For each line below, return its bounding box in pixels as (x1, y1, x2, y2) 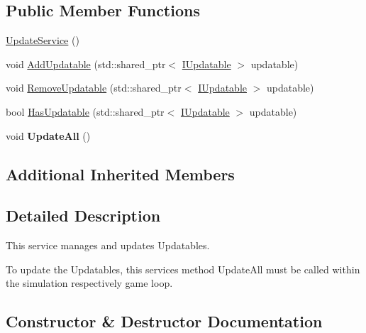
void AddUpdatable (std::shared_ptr (6, 56, 166, 71)
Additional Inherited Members (6, 163, 235, 185)
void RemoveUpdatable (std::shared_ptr (6, 80, 182, 95)
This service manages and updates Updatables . (6, 238, 210, 253)
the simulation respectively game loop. (6, 275, 173, 290)
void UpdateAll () (6, 128, 91, 143)
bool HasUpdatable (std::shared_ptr (6, 104, 165, 119)
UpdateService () (6, 33, 79, 48)
